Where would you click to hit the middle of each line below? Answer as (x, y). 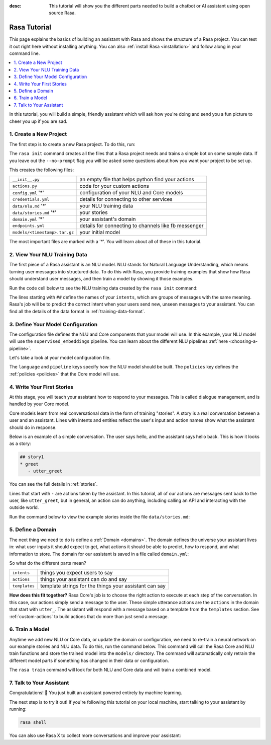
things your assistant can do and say (84, 579)
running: (18, 709)
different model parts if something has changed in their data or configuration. (89, 660)
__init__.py (26, 179)
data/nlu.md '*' (29, 206)
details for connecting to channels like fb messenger (142, 226)
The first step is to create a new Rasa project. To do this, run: (72, 144)
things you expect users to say (77, 573)
